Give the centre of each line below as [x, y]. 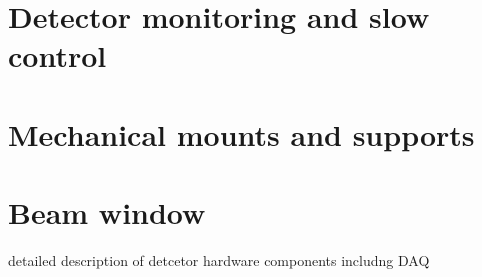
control [57, 55]
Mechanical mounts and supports [241, 133]
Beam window [107, 212]
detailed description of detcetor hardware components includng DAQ [219, 260]
